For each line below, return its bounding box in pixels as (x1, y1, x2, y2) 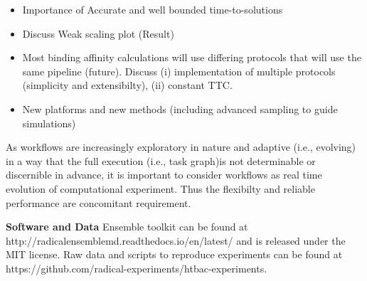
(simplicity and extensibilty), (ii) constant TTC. (22, 78, 233, 92)
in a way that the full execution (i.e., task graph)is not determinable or (6, 153, 316, 168)
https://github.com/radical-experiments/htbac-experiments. (6, 260, 267, 275)
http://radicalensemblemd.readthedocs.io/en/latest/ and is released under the (6, 233, 346, 248)
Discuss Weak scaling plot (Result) (22, 26, 174, 41)
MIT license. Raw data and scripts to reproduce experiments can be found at (6, 247, 343, 262)
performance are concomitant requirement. (6, 195, 191, 210)
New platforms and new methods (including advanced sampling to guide (22, 101, 338, 116)
